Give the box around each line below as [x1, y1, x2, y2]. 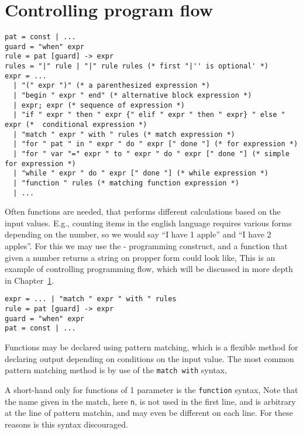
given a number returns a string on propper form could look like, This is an [5, 251, 276, 263]
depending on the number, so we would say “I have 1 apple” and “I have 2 [5, 228, 271, 240]
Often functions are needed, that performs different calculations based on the [5, 205, 281, 218]
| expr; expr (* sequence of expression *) [13, 101, 185, 109]
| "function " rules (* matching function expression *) [13, 178, 239, 187]
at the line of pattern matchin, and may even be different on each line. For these [5, 407, 293, 419]
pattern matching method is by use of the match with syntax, [5, 364, 227, 376]
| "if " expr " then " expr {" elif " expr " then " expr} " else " [13, 111, 285, 119]
